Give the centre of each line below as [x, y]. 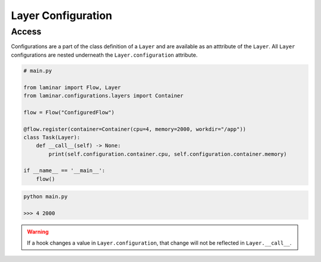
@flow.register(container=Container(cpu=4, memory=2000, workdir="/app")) [135, 129]
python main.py [45, 197]
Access [26, 32]
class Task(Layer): [52, 137]
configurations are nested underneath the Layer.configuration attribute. [104, 55]
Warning [38, 232]
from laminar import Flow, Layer [72, 87]
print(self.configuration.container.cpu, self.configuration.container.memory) [168, 154]
